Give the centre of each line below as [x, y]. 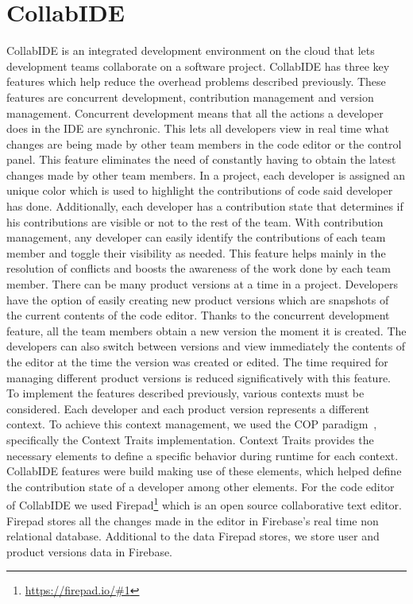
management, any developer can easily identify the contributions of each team [196, 237]
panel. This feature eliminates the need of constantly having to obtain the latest [201, 159]
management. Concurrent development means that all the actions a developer [195, 112]
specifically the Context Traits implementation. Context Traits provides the [190, 439]
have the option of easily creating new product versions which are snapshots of [198, 299]
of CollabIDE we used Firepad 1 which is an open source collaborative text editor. [204, 503]
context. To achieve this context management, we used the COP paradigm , [192, 424]
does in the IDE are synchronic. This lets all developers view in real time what [198, 128]
